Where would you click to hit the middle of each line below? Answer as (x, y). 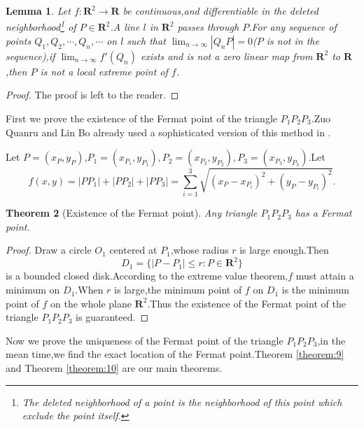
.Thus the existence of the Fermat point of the (246, 303)
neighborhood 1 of (41, 26)
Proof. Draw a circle (49, 250)
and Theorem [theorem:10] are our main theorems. (114, 368)
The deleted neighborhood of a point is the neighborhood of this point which (182, 401)
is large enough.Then (284, 250)
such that (146, 40)
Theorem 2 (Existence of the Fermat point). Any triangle (132, 213)
